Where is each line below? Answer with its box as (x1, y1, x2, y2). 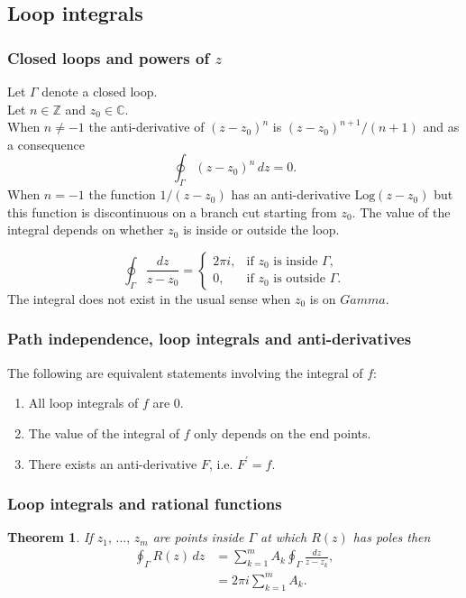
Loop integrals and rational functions (7, 492, 282, 515)
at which (260, 528, 307, 547)
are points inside (152, 528, 244, 547)
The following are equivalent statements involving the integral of (7, 363, 363, 382)
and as (423, 117, 460, 136)
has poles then (352, 528, 431, 547)
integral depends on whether (7, 220, 164, 239)
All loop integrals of (28, 393, 139, 412)
